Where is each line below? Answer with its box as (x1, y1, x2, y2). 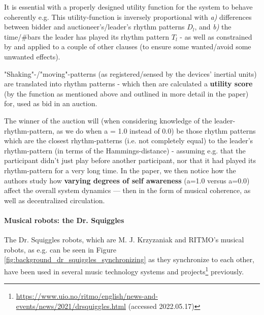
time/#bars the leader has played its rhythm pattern (4, 31, 170, 42)
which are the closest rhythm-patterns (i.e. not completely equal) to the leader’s (4, 135, 253, 146)
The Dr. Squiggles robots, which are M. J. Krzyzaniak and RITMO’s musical (4, 234, 244, 245)
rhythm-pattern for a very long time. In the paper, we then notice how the (4, 165, 236, 175)
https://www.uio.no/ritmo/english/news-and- (16, 291, 158, 301)
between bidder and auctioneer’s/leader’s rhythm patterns (4, 21, 185, 32)
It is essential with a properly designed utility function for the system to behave (4, 2, 253, 12)
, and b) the (194, 21, 232, 32)
